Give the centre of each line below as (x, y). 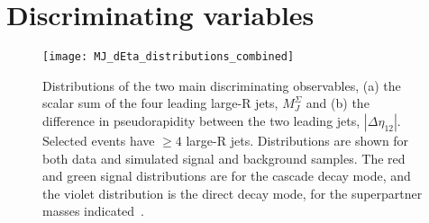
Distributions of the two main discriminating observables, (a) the (222, 85)
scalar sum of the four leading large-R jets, (160, 103)
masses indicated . (94, 211)
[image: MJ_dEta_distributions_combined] (169, 57)
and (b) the (338, 103)
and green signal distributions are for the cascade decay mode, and (227, 176)
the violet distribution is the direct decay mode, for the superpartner (233, 193)
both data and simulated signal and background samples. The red (224, 158)
